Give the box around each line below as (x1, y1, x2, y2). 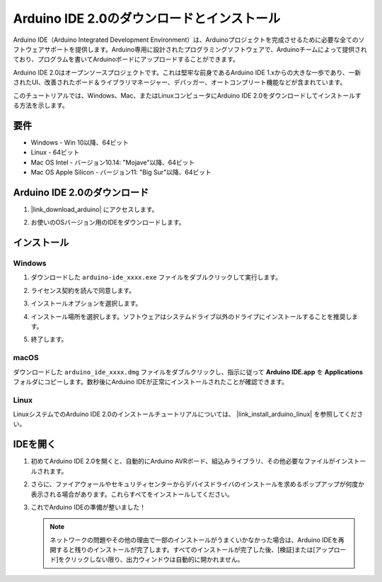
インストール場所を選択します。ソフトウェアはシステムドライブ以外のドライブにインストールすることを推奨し (30, 312, 352, 320)
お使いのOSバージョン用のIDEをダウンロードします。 (30, 218, 185, 227)
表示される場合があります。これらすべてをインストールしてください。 (30, 490, 233, 498)
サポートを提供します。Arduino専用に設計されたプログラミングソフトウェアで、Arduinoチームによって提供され (43, 45, 367, 53)
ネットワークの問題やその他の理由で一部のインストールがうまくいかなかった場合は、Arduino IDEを (50, 535, 339, 544)
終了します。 (30, 335, 68, 344)
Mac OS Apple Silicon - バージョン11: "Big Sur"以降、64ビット (30, 167, 212, 177)
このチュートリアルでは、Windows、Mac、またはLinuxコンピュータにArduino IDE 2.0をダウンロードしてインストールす (13, 91, 361, 99)
